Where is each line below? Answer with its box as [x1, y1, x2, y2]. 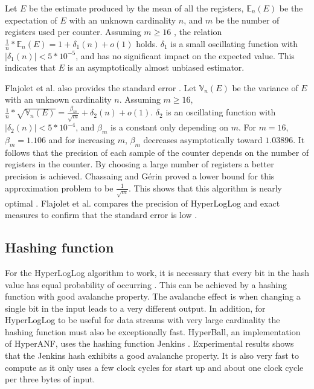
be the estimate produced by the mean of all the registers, [29, 2, 244, 14]
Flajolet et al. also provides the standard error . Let [5, 81, 196, 94]
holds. [136, 37, 158, 50]
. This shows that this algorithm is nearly [129, 181, 283, 194]
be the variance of [232, 81, 298, 94]
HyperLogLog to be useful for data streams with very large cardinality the [5, 313, 280, 326]
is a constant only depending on [110, 121, 228, 133]
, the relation [173, 25, 222, 38]
